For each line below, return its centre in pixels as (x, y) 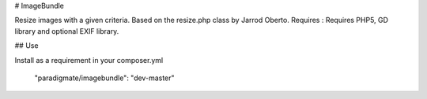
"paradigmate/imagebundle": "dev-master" (104, 78)
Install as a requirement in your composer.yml (89, 60)
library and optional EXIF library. (67, 31)
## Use (26, 46)
